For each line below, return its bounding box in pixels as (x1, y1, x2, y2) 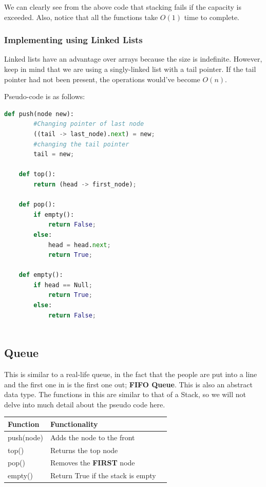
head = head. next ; (48, 241, 111, 249)
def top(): (18, 171, 56, 178)
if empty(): (33, 211, 74, 218)
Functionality (50, 418, 98, 429)
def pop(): (18, 201, 56, 209)
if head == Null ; (33, 281, 92, 289)
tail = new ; (33, 151, 74, 158)
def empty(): (18, 271, 63, 279)
